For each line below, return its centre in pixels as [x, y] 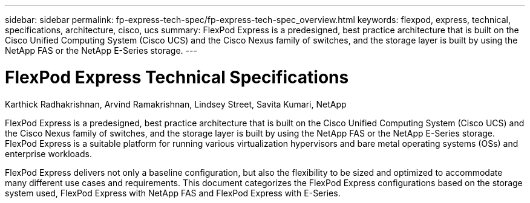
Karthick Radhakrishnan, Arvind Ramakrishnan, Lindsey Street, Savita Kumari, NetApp [176, 104]
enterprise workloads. [48, 153]
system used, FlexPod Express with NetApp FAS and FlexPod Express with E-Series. [173, 193]
